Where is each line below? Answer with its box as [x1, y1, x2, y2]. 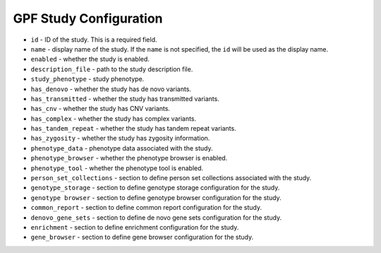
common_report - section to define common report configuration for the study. [30, 204, 262, 212]
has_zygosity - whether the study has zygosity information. [30, 134, 210, 143]
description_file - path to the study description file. [30, 64, 193, 73]
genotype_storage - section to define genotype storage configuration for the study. [30, 184, 280, 192]
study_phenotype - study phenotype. [30, 75, 145, 83]
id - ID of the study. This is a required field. [30, 35, 157, 44]
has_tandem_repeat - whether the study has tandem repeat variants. [30, 124, 236, 133]
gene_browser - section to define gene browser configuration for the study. [30, 233, 254, 242]
